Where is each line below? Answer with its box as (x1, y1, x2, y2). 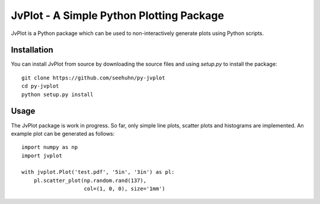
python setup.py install (21, 91, 94, 98)
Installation (11, 45, 53, 55)
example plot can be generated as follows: (11, 130, 115, 137)
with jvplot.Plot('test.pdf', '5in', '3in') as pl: (21, 169, 175, 176)
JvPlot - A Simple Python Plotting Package (11, 9, 225, 22)
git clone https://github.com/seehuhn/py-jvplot (21, 74, 165, 81)
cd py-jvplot (21, 83, 59, 90)
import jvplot (21, 152, 62, 159)
